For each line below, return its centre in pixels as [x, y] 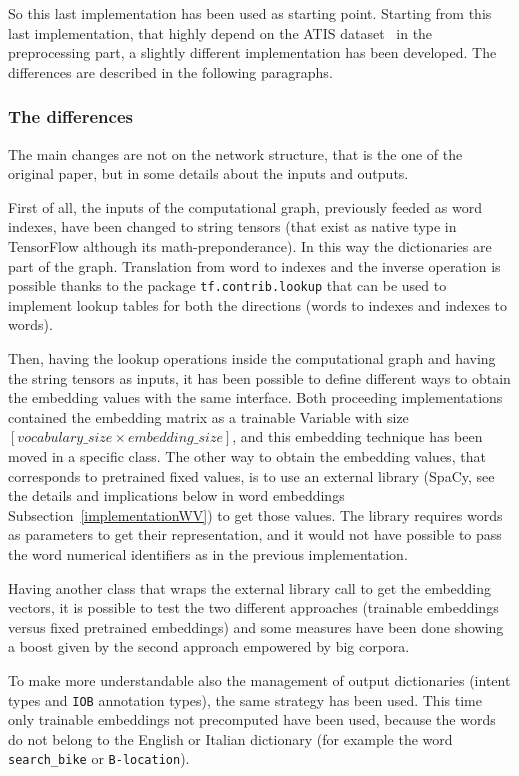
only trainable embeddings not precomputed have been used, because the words [252, 719]
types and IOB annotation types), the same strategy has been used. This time [245, 699]
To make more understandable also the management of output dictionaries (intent [259, 679]
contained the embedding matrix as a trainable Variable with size [208, 416]
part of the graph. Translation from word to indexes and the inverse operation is [254, 265]
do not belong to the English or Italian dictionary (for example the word [230, 738]
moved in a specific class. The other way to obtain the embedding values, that [247, 455]
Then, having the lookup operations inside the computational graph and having [252, 358]
